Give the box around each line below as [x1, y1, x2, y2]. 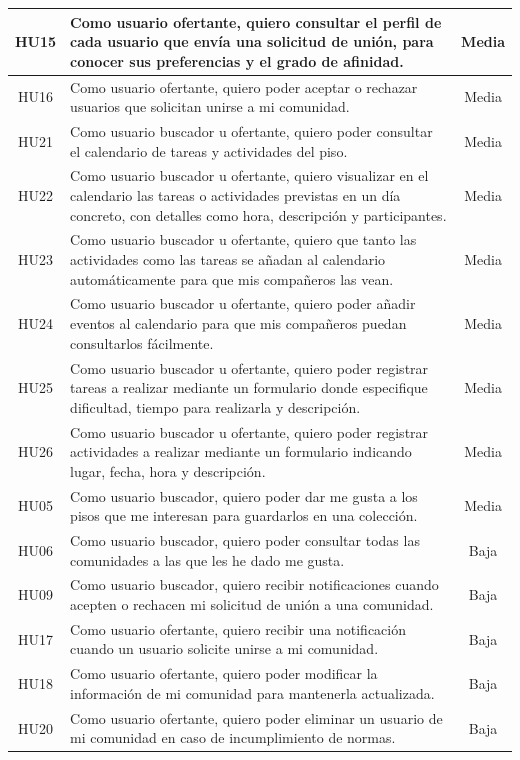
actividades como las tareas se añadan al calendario [70, 249, 386, 270]
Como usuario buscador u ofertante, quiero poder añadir [70, 293, 416, 314]
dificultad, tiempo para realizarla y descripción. [70, 396, 361, 417]
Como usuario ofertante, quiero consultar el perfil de [70, 11, 442, 32]
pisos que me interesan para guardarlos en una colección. [70, 505, 418, 526]
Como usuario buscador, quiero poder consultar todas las [70, 530, 420, 550]
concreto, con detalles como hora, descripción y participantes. [70, 204, 447, 225]
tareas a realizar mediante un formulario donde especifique [70, 377, 428, 398]
